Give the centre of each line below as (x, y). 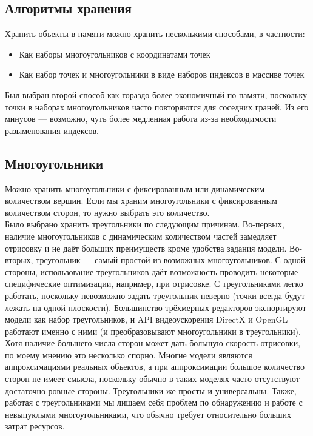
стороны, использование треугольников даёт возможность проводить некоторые (152, 271)
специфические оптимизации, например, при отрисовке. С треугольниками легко (154, 283)
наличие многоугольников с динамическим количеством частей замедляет (141, 236)
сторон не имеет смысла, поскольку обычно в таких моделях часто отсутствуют (152, 379)
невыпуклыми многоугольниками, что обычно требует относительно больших (148, 414)
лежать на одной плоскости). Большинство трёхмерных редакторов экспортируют (156, 307)
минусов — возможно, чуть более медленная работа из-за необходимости (141, 119)
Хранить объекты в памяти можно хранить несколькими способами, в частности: (155, 34)
